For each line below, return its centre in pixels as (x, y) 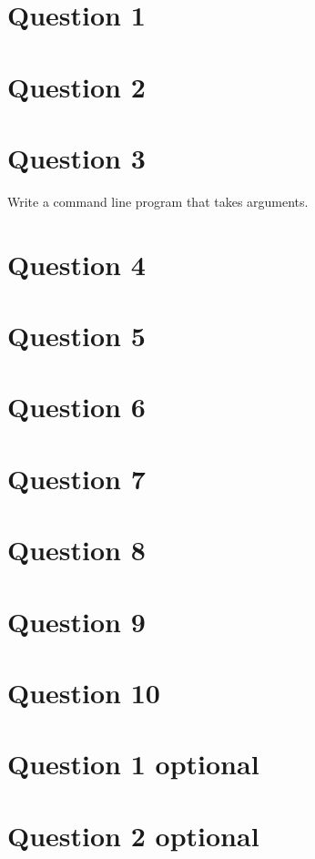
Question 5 (76, 336)
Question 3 (76, 157)
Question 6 (76, 407)
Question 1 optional (133, 764)
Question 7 (76, 478)
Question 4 (76, 264)
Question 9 (76, 621)
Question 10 (84, 692)
